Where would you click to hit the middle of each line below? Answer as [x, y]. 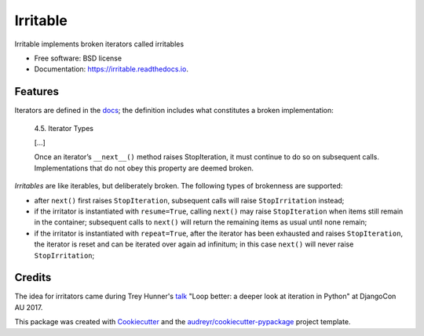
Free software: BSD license [78, 58]
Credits [33, 278]
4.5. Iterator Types [64, 128]
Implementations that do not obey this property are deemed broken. [144, 168]
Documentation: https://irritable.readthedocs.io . [111, 69]
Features [37, 91]
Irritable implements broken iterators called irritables [99, 44]
